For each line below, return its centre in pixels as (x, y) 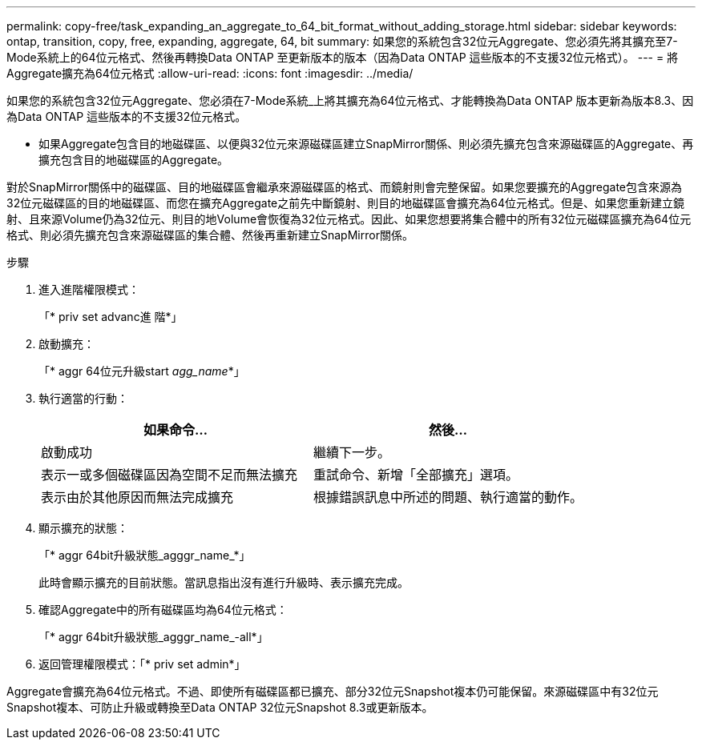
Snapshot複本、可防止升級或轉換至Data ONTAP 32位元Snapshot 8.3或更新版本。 (220, 707)
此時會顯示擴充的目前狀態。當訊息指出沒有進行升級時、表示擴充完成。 (224, 582)
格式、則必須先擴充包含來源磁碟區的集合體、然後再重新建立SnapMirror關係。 (210, 235)
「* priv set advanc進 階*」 (111, 317)
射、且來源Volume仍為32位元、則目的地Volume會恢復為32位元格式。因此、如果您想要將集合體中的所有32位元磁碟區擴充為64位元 (349, 219)
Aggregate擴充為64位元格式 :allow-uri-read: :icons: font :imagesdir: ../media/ (210, 73)
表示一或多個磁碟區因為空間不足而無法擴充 (169, 475)
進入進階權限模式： (89, 289)
